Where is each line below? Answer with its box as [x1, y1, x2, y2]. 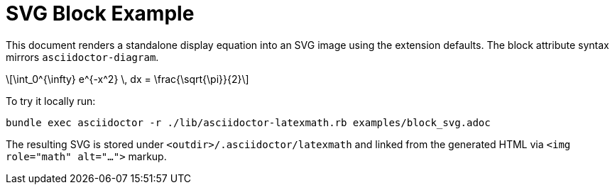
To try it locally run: [6, 94, 96, 107]
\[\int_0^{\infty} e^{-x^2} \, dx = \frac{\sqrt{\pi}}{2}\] [6, 72, 249, 85]
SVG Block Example [6, 1, 195, 26]
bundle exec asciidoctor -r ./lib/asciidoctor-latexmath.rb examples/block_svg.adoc [6, 116, 491, 128]
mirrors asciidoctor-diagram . [6, 50, 159, 63]
